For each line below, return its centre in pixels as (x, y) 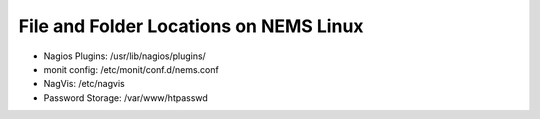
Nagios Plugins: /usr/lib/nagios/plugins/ (125, 56)
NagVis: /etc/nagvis (84, 84)
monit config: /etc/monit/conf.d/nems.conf (131, 69)
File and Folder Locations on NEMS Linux (191, 26)
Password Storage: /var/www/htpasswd (126, 97)
